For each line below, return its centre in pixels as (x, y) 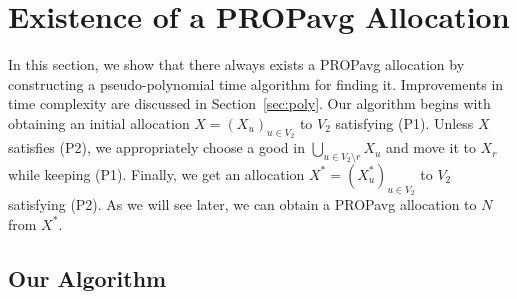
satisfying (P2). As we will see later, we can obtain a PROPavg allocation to (242, 204)
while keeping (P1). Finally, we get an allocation (156, 173)
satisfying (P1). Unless (404, 122)
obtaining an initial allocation (99, 122)
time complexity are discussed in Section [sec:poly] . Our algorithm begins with (249, 103)
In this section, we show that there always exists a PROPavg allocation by (236, 64)
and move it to (431, 147)
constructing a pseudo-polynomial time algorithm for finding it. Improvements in (256, 83)
